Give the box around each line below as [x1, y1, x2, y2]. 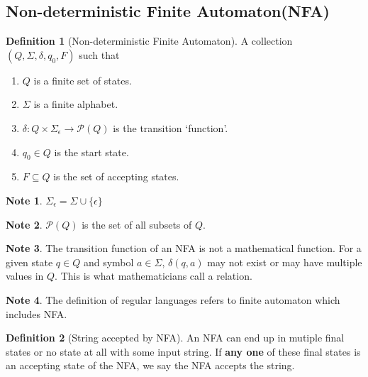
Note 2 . [6, 217, 43, 231]
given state [6, 254, 53, 269]
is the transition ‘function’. [113, 120, 228, 135]
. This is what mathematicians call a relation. [55, 268, 252, 283]
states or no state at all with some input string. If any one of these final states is [6, 344, 361, 359]
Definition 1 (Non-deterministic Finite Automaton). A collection [6, 33, 293, 48]
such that [79, 47, 120, 62]
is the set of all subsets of [82, 217, 192, 231]
